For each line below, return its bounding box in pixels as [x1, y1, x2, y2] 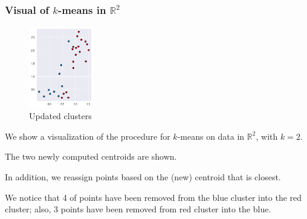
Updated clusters [29, 109, 92, 122]
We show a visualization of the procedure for [5, 129, 170, 142]
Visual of [5, 2, 50, 17]
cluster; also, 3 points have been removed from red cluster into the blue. [5, 203, 271, 215]
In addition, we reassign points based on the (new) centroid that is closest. [5, 171, 281, 183]
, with [256, 129, 278, 142]
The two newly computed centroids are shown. [5, 150, 177, 163]
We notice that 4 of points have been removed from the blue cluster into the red [5, 191, 302, 203]
